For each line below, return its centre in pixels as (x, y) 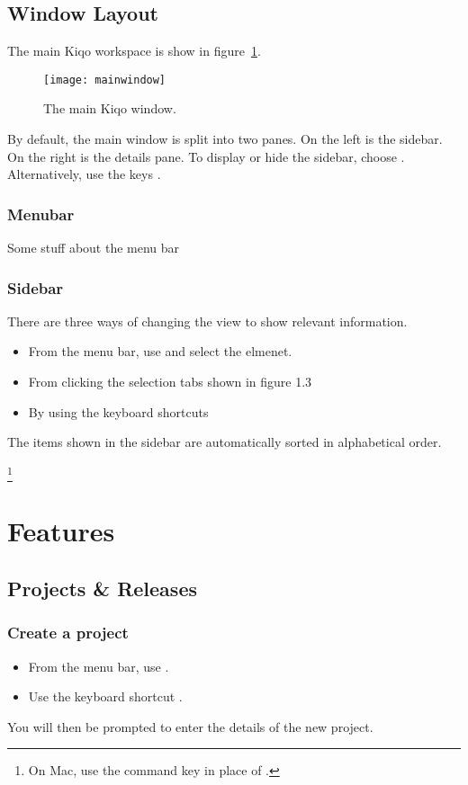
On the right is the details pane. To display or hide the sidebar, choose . (206, 156)
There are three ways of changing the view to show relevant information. (207, 321)
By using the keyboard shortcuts (118, 411)
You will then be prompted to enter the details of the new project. (190, 726)
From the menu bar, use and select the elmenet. (160, 351)
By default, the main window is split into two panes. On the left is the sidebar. (225, 139)
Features (61, 531)
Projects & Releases (102, 588)
